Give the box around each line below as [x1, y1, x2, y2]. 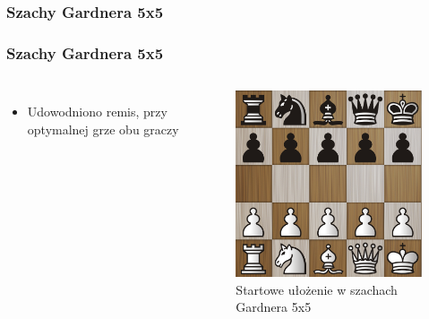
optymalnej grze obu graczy [27, 119, 179, 138]
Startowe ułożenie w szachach [236, 280, 398, 298]
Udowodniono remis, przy [27, 102, 167, 121]
